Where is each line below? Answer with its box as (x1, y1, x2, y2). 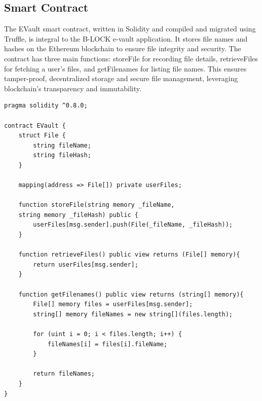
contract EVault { (4, 122, 66, 129)
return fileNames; (33, 370, 95, 378)
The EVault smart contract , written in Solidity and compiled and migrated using (4, 23, 256, 34)
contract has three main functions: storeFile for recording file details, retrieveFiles (4, 53, 258, 63)
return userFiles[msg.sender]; (33, 261, 138, 268)
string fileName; (33, 141, 91, 149)
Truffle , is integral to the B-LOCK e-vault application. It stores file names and (4, 33, 248, 44)
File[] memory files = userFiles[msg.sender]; (33, 301, 193, 308)
